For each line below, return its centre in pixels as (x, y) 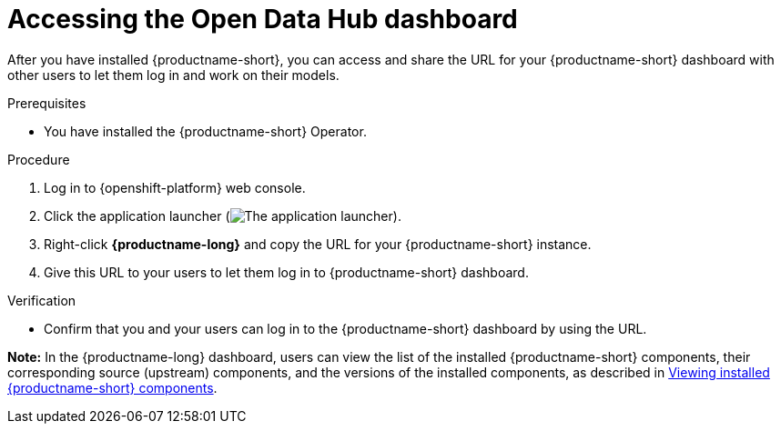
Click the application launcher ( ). (223, 215)
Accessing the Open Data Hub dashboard (263, 19)
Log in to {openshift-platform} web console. (175, 187)
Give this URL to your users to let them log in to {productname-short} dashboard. (286, 272)
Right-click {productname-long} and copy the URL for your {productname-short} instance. (318, 244)
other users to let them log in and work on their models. (173, 75)
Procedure (39, 159)
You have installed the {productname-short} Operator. (205, 131)
